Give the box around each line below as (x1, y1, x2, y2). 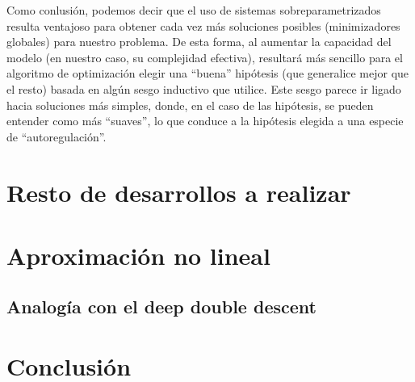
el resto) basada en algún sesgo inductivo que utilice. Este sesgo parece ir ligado (6, 80, 401, 97)
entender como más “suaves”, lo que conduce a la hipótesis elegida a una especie (6, 112, 404, 129)
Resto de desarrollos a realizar (6, 175, 351, 208)
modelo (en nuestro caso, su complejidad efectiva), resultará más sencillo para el (6, 48, 403, 65)
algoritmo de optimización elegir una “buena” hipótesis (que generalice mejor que (6, 65, 409, 82)
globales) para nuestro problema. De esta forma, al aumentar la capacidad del (6, 33, 392, 50)
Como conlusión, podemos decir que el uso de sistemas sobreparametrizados (6, 2, 381, 18)
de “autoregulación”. (6, 128, 107, 145)
